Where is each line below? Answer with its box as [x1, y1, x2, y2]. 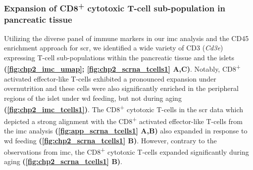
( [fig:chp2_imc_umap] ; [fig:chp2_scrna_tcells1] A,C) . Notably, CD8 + [4, 62, 241, 74]
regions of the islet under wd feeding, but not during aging [4, 92, 182, 103]
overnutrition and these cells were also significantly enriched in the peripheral [4, 83, 239, 93]
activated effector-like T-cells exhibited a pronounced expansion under [4, 73, 216, 84]
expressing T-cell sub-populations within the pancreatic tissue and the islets [4, 52, 235, 62]
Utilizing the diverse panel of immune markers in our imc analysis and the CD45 [4, 33, 249, 43]
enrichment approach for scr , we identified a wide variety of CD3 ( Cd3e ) [4, 42, 223, 53]
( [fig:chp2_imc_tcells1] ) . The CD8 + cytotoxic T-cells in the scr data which [4, 103, 244, 115]
